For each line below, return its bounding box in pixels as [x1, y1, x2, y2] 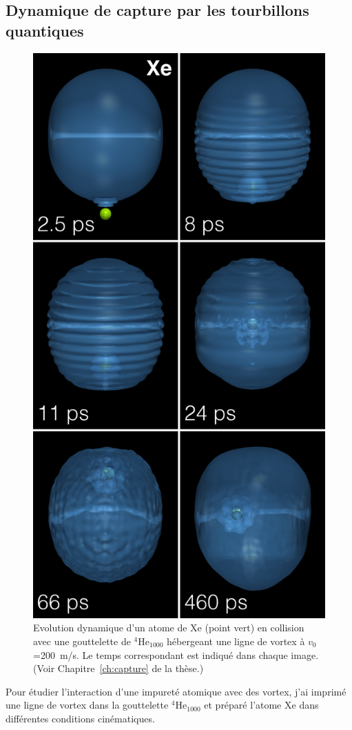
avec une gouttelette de [33, 633, 131, 648]
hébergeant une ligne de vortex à [167, 633, 305, 648]
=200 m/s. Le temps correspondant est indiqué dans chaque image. [33, 647, 319, 662]
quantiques [6, 19, 84, 41]
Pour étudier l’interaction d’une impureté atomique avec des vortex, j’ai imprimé [6, 684, 346, 698]
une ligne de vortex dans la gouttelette [6, 698, 169, 712]
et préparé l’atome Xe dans [204, 698, 319, 712]
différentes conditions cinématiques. [6, 711, 155, 725]
